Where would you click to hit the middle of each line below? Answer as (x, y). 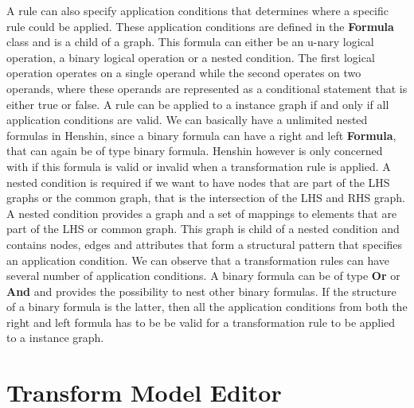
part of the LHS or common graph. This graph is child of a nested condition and (203, 229)
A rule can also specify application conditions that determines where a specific (197, 10)
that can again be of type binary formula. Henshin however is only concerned (195, 151)
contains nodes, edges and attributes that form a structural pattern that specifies (204, 244)
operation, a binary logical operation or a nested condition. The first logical (191, 57)
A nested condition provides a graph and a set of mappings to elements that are (202, 213)
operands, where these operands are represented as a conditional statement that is (207, 88)
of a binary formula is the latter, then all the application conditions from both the (207, 307)
